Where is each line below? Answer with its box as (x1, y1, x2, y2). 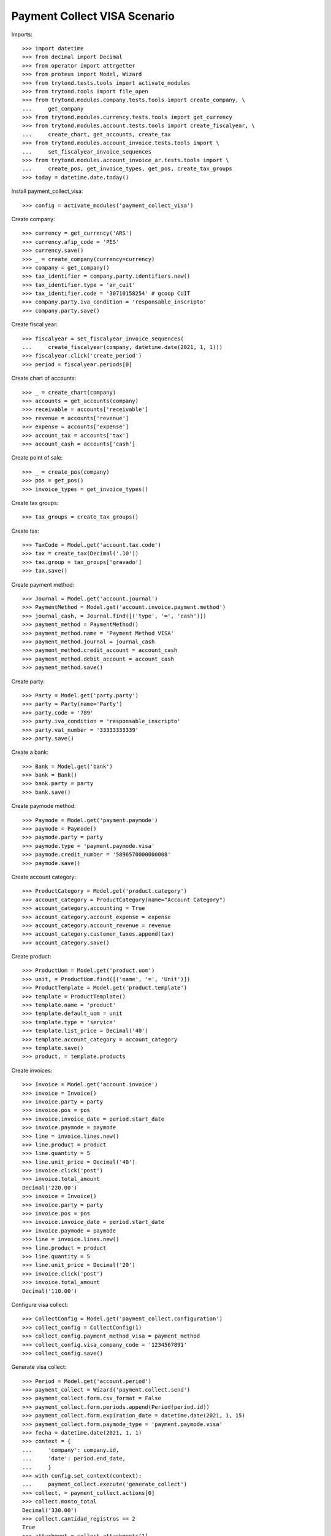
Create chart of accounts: (11, 375, 77, 382)
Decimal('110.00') (22, 1287, 78, 1295)
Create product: (11, 953, 51, 960)
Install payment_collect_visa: (11, 187, 83, 195)
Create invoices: (11, 1067, 53, 1074)
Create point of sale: (11, 454, 63, 461)
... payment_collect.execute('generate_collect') (22, 1481, 187, 1488)
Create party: (11, 678, 45, 685)
